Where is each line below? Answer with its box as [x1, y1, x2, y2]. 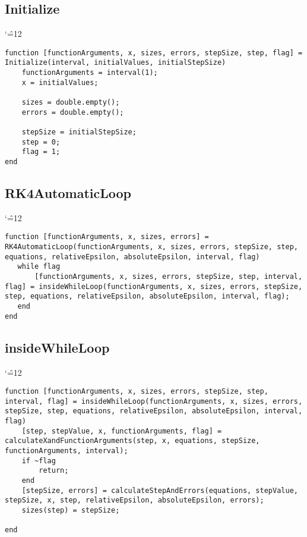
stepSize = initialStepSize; [21, 128, 137, 137]
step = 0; [21, 137, 61, 146]
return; [39, 466, 69, 475]
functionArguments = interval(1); [21, 68, 158, 77]
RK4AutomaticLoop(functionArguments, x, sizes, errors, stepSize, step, [5, 243, 298, 252]
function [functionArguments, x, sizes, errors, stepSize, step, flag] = [5, 48, 303, 57]
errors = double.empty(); [21, 108, 124, 117]
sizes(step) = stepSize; [21, 506, 120, 515]
